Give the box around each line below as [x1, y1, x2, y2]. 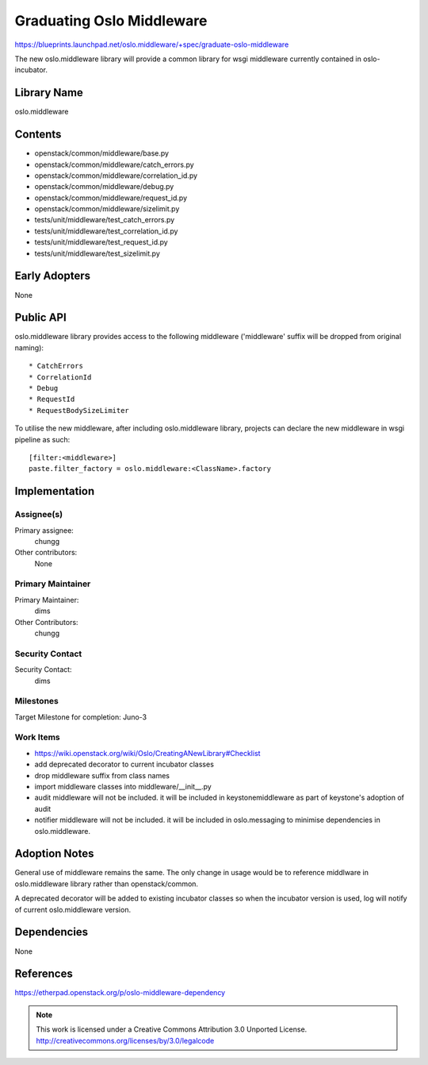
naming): [14, 342, 44, 353]
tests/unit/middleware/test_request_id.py [34, 237, 168, 247]
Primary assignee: [14, 525, 75, 535]
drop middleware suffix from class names [34, 770, 170, 780]
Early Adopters [14, 269, 91, 283]
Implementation [14, 484, 95, 498]
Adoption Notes [14, 847, 94, 861]
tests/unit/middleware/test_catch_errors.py [34, 215, 175, 225]
